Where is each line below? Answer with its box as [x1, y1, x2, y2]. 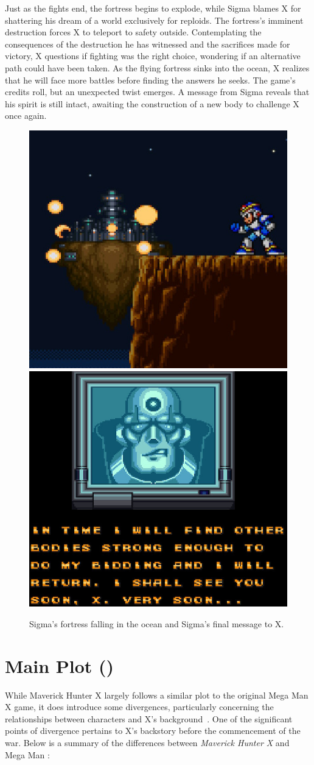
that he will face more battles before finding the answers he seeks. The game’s [5, 73, 296, 86]
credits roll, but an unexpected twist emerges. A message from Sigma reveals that [5, 85, 310, 98]
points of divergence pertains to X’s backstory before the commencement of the [5, 724, 301, 737]
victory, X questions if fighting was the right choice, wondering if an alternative [5, 49, 301, 62]
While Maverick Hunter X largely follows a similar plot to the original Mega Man [5, 688, 309, 701]
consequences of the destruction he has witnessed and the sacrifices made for [5, 37, 290, 50]
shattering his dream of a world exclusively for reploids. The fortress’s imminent [5, 13, 304, 26]
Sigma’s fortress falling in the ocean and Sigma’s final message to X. [29, 617, 284, 630]
